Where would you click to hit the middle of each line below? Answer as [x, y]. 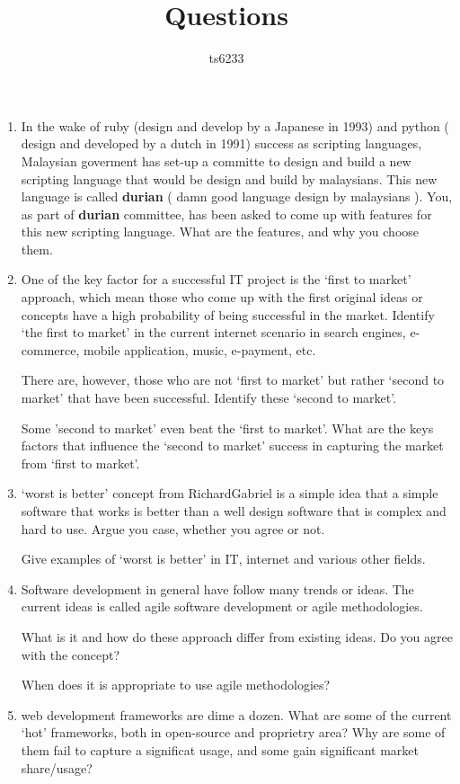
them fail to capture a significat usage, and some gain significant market [220, 749]
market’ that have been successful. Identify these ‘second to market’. [209, 398]
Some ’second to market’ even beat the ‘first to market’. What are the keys [227, 428]
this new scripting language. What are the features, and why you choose [220, 232]
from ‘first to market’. [80, 463]
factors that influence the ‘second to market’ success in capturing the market [232, 445]
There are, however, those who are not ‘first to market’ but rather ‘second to [233, 380]
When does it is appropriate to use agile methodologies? [176, 685]
